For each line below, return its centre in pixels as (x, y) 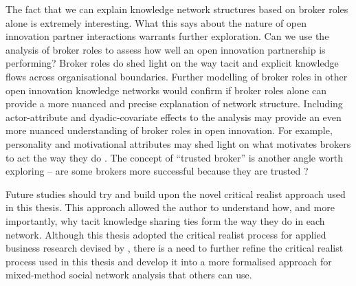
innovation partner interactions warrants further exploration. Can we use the (167, 36)
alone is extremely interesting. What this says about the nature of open (156, 22)
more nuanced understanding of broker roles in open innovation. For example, (169, 130)
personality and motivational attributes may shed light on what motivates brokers (178, 143)
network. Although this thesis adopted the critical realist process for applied (166, 234)
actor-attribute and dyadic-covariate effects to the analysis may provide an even (174, 117)
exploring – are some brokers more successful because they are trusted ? (157, 171)
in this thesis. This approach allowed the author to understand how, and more (170, 207)
